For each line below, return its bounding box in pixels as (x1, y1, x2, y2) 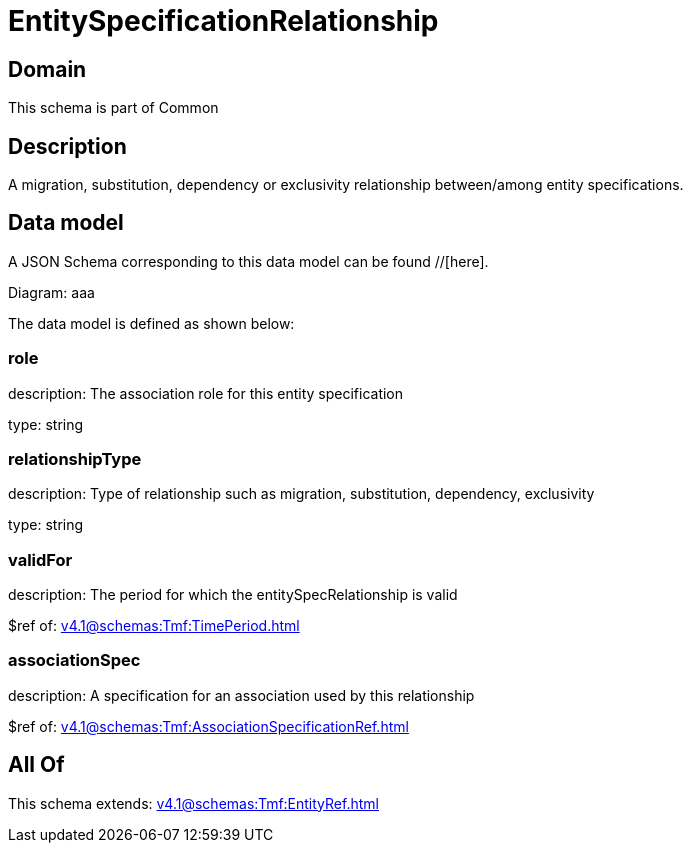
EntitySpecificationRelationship (8, 4, 439, 38)
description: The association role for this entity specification (8, 384, 404, 402)
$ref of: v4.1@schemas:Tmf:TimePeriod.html (8, 617, 300, 635)
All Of (8, 752, 65, 778)
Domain (8, 56, 87, 82)
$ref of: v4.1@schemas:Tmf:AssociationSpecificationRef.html (8, 717, 409, 735)
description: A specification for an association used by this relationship (8, 686, 475, 704)
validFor (8, 549, 73, 570)
